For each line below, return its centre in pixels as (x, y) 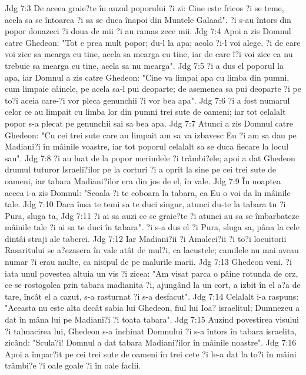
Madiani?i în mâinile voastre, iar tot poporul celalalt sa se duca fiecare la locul (147, 146)
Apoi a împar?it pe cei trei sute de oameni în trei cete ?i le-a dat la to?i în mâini (151, 354)
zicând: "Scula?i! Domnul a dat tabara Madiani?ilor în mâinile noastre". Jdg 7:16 (151, 342)
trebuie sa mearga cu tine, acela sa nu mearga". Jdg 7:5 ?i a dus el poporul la (144, 65)
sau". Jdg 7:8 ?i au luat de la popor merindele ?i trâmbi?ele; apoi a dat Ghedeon (150, 157)
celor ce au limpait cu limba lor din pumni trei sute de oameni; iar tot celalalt (145, 112)
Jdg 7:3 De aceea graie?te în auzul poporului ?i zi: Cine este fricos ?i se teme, (144, 8)
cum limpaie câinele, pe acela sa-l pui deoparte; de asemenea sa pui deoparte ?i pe (153, 89)
